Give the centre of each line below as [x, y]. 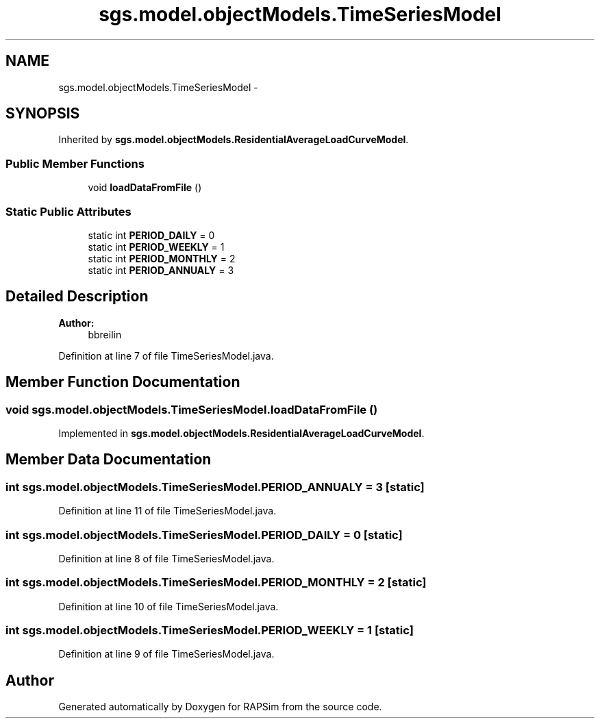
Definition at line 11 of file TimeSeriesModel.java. [167, 511]
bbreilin [105, 334]
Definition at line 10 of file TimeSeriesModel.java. [168, 606]
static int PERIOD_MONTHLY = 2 [162, 258]
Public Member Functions [75, 163]
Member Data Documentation [109, 460]
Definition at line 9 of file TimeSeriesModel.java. [166, 654]
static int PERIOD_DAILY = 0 [151, 235]
